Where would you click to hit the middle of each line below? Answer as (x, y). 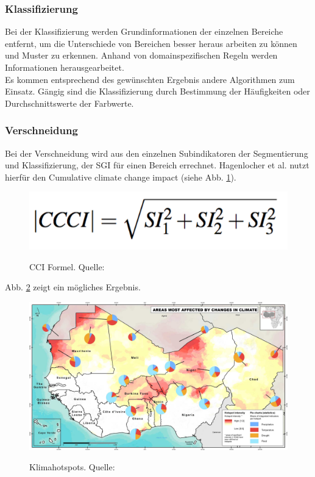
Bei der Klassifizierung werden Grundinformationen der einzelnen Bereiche (144, 31)
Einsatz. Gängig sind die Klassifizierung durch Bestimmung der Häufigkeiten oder (157, 91)
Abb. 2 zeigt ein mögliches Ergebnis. (73, 287)
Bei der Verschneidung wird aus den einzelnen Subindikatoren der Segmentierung (157, 153)
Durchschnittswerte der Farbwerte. (69, 103)
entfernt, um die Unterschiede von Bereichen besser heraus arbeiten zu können (151, 43)
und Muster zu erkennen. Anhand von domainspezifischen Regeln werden (141, 55)
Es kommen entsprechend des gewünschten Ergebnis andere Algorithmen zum (150, 79)
